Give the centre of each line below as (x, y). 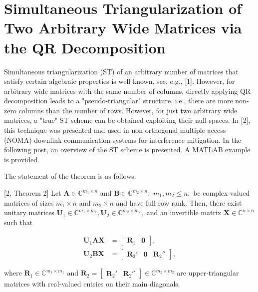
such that (18, 222)
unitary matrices (29, 212)
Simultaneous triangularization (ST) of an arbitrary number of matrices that (121, 71)
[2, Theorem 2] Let (33, 193)
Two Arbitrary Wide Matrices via (123, 28)
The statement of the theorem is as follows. (70, 176)
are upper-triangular (208, 273)
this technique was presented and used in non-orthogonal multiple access (115, 130)
